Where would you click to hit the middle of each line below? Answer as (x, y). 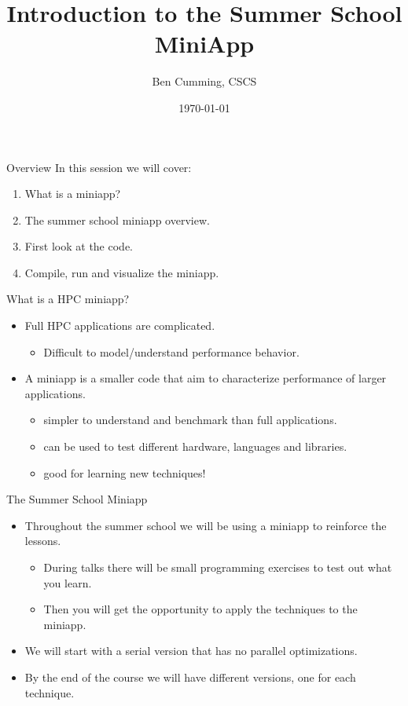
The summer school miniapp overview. (117, 219)
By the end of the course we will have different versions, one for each (190, 677)
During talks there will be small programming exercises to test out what (218, 567)
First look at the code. (79, 246)
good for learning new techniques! (125, 472)
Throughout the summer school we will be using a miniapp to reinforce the (206, 525)
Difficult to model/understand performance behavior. (171, 351)
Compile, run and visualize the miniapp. (122, 272)
